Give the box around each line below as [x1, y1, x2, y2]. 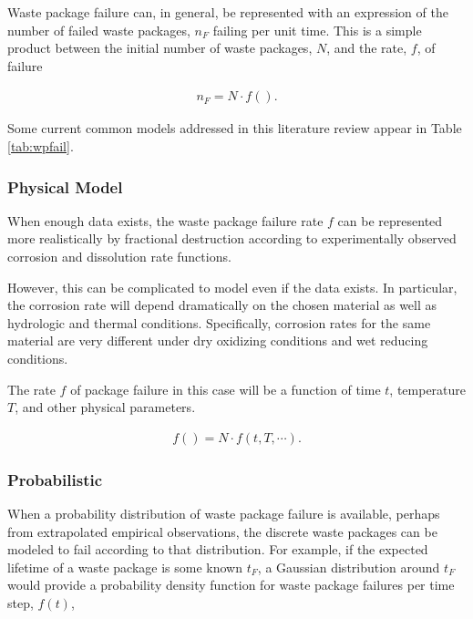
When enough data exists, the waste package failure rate [7, 211, 324, 230]
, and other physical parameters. [15, 397, 196, 417]
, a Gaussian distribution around [257, 557, 440, 576]
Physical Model [7, 175, 123, 198]
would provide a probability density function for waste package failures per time [7, 575, 455, 594]
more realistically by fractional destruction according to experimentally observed [7, 229, 457, 248]
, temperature [389, 379, 467, 398]
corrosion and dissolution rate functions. [7, 247, 231, 265]
